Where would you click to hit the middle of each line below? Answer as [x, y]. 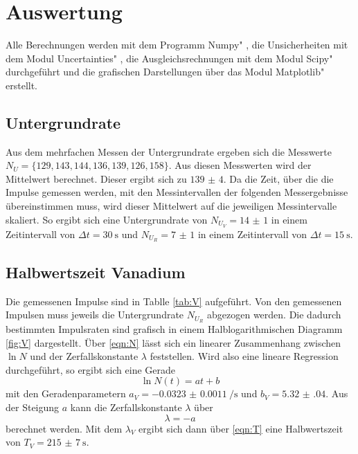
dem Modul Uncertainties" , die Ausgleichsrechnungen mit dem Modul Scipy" [169, 58]
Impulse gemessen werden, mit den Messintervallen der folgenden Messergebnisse [177, 192]
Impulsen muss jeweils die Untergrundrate [95, 315]
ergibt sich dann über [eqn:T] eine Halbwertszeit [241, 428]
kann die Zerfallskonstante [126, 407]
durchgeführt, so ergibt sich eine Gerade [91, 369]
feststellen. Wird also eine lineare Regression [244, 356]
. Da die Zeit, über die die [278, 178]
